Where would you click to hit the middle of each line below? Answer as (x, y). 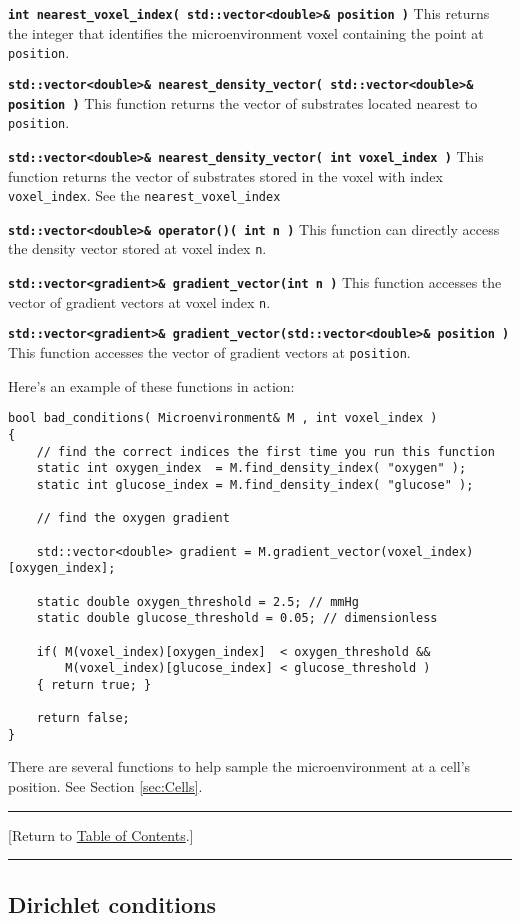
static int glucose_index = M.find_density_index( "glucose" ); (255, 484)
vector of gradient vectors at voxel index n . (139, 301)
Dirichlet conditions (112, 903)
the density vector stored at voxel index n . (137, 248)
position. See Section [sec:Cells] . (105, 786)
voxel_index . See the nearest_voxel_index (144, 195)
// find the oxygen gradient (133, 518)
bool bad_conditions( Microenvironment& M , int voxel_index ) (223, 418)
